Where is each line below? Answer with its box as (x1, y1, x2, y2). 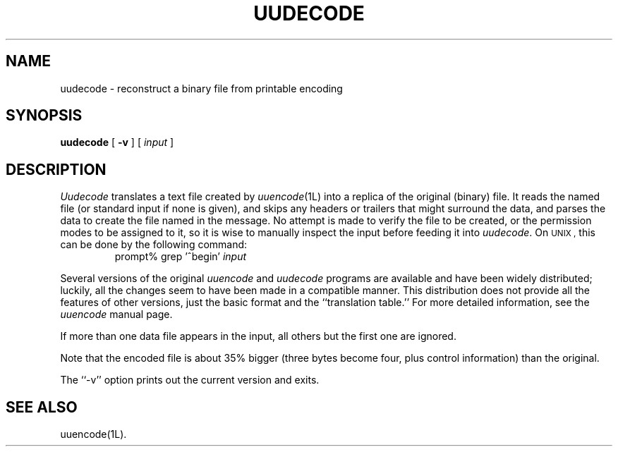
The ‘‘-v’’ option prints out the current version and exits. (60, 374, 320, 386)
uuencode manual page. (60, 308, 173, 321)
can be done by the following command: (60, 238, 248, 251)
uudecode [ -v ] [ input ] (60, 136, 174, 149)
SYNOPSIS (6, 106, 83, 125)
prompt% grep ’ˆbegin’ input (114, 250, 247, 263)
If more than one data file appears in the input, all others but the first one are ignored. (60, 330, 456, 343)
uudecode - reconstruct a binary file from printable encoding (60, 82, 343, 94)
